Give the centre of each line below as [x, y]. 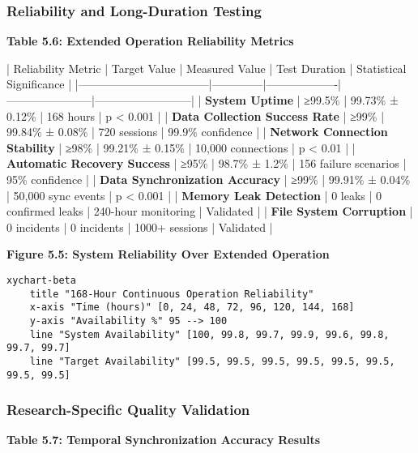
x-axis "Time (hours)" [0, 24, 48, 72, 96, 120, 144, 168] [192, 308]
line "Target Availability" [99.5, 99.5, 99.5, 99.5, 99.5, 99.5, [212, 361]
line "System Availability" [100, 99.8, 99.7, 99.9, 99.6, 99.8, [209, 334]
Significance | [39, 84]
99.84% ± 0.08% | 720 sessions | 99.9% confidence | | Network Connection [197, 132]
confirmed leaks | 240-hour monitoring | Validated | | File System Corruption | [210, 211]
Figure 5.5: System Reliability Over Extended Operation [168, 254]
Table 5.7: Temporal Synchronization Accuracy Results [164, 440]
